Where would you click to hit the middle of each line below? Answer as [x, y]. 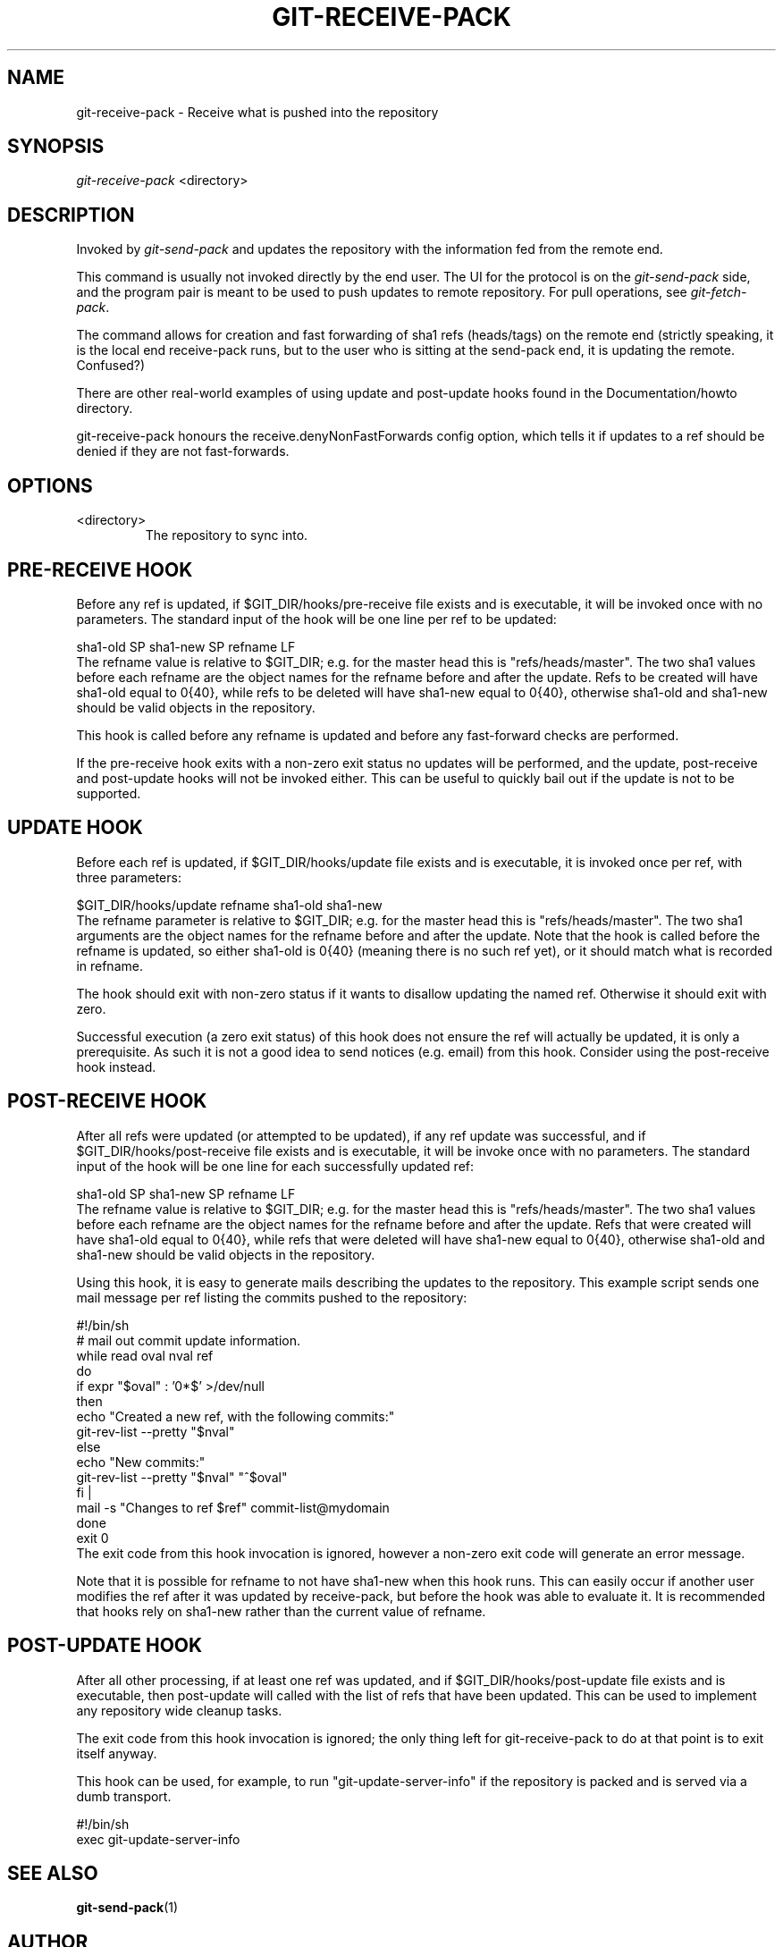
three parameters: [129, 877]
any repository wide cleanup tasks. [179, 1710]
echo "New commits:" [141, 1462]
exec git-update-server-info [158, 1839]
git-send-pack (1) [127, 1908]
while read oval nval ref [145, 1355]
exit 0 [93, 1538]
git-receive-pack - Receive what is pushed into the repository [257, 112]
